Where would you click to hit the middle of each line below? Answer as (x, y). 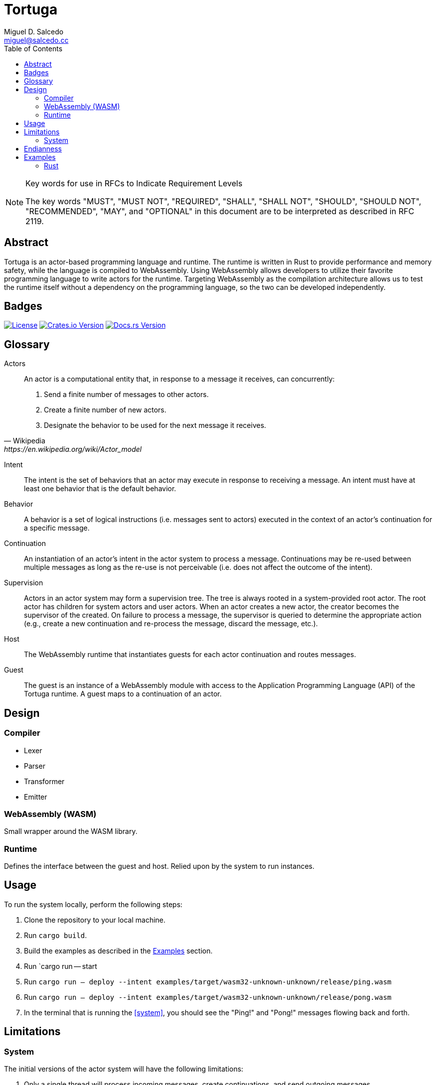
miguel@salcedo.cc (36, 40)
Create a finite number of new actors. (105, 410)
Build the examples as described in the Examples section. (118, 950)
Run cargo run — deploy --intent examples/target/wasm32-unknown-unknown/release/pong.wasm (208, 997)
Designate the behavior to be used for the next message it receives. (155, 425)
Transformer (44, 781)
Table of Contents (33, 48)
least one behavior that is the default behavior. (100, 489)
